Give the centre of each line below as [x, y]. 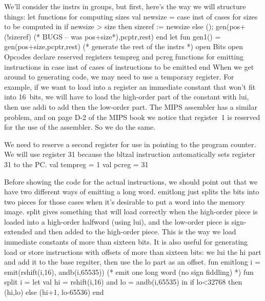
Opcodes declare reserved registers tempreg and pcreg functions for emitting [124, 56]
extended [18, 232]
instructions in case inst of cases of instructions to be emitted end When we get [129, 66]
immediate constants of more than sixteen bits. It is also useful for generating [126, 242]
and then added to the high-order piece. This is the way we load [135, 232]
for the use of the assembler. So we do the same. [80, 127]
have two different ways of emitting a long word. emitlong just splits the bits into [132, 192]
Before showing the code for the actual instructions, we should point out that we [131, 181]
